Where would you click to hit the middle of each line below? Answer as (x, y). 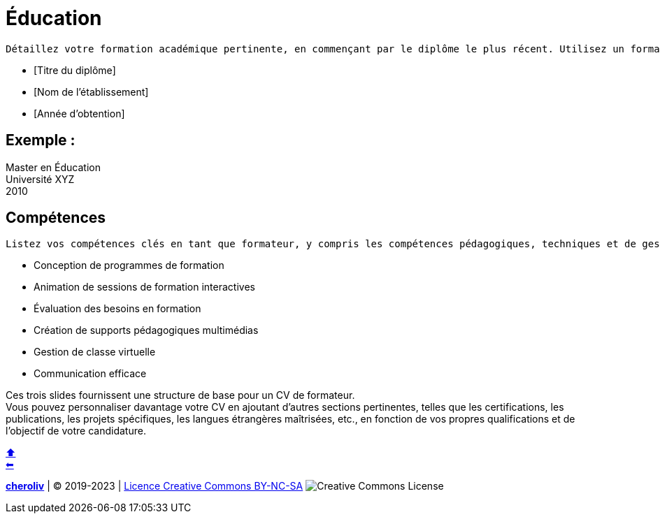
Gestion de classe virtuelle (95, 352)
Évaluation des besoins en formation (117, 309)
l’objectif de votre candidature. (76, 431)
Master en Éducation (53, 167)
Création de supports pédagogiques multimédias (146, 330)
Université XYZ (40, 179)
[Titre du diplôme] (75, 70)
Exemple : (41, 140)
